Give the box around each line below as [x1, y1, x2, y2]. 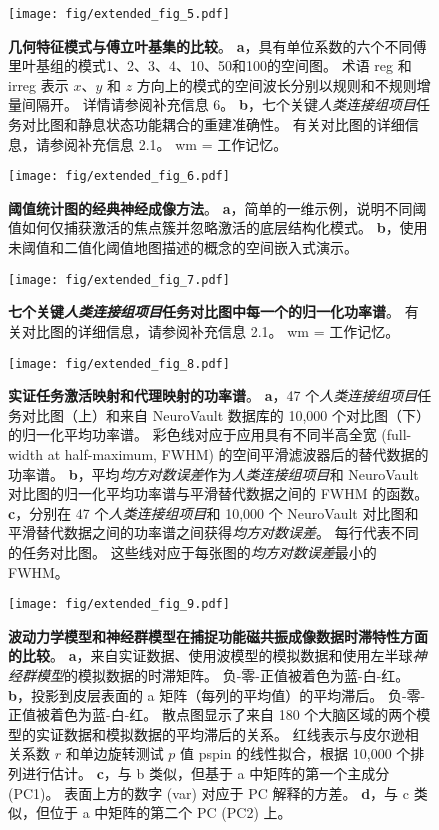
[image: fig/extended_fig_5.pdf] [8, 7, 230, 21]
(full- [381, 424, 412, 445]
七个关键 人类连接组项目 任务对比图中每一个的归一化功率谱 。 [8, 301, 400, 322]
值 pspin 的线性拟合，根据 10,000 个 [180, 743, 411, 764]
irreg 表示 [8, 74, 69, 95]
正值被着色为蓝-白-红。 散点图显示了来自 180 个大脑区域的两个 [8, 704, 417, 725]
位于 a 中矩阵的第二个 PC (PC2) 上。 [49, 802, 292, 823]
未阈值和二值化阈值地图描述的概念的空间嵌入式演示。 [8, 237, 358, 258]
